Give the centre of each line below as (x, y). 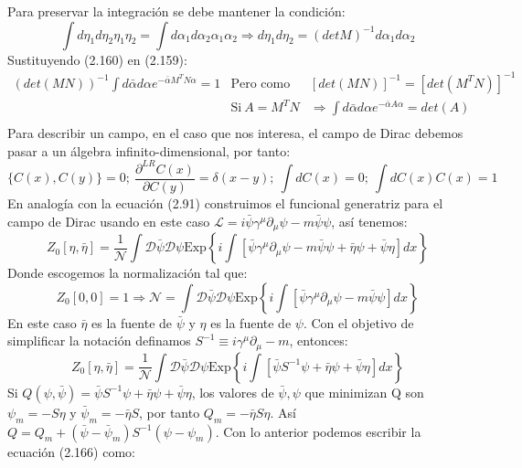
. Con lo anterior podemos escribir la (318, 431)
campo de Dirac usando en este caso (109, 221)
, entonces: (319, 340)
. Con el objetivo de (358, 322)
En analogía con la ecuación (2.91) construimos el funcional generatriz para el (225, 203)
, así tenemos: (369, 221)
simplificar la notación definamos (99, 340)
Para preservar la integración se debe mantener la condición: (176, 11)
